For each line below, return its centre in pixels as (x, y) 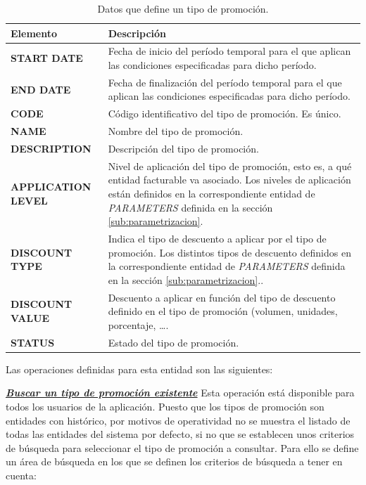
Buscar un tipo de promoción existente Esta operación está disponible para (180, 393)
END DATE (41, 89)
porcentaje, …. (138, 324)
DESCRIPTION (51, 148)
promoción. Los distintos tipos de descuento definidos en (229, 252)
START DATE (47, 58)
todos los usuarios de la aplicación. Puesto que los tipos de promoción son (165, 406)
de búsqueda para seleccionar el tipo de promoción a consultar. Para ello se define (182, 447)
